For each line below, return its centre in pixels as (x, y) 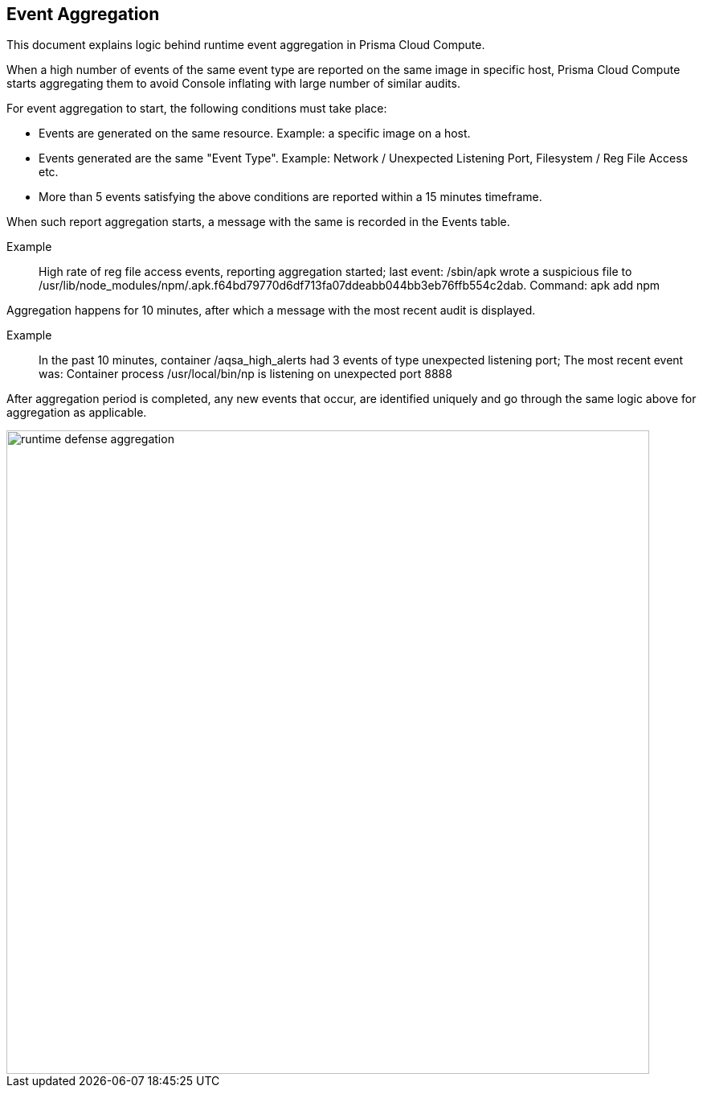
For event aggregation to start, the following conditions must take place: (197, 109)
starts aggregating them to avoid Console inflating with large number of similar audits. (233, 84)
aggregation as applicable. (77, 413)
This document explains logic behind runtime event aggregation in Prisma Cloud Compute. (246, 45)
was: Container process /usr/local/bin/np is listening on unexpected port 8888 (245, 374)
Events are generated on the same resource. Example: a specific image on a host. (255, 134)
